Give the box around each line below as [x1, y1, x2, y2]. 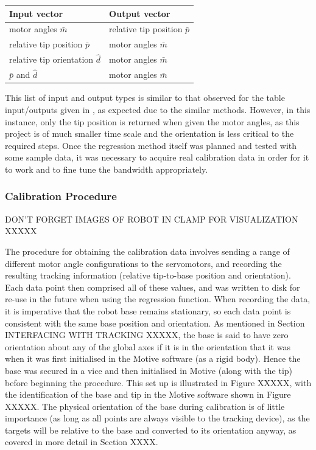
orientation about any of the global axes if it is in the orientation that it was [5, 340, 290, 353]
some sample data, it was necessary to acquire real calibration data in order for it [5, 151, 309, 164]
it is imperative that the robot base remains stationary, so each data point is [5, 304, 291, 317]
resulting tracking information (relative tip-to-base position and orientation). [5, 269, 291, 282]
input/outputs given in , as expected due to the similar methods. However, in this [5, 103, 311, 116]
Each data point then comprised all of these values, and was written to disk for [5, 280, 300, 293]
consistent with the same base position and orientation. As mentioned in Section [5, 316, 305, 329]
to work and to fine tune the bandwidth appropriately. [5, 162, 208, 175]
